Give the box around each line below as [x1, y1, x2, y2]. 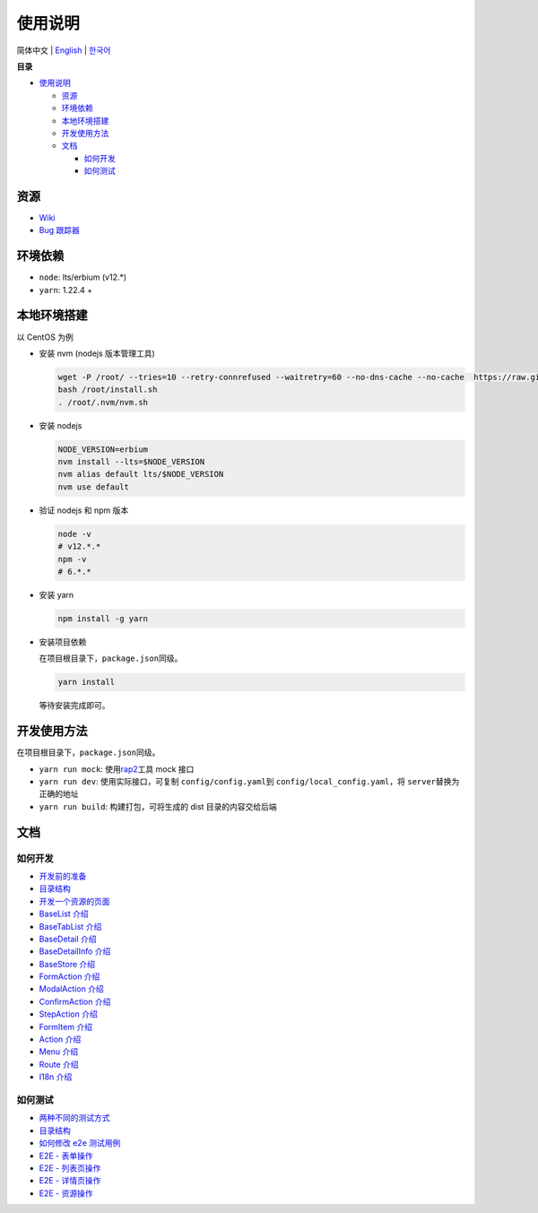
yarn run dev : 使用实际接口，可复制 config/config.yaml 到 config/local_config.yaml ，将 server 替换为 [39, 776, 460, 786]
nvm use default [57, 481, 130, 492]
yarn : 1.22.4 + [39, 284, 93, 295]
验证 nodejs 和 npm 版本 [39, 505, 129, 516]
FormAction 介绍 [39, 971, 100, 982]
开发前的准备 [39, 871, 87, 881]
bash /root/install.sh [57, 385, 158, 394]
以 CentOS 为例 [16, 332, 74, 342]
